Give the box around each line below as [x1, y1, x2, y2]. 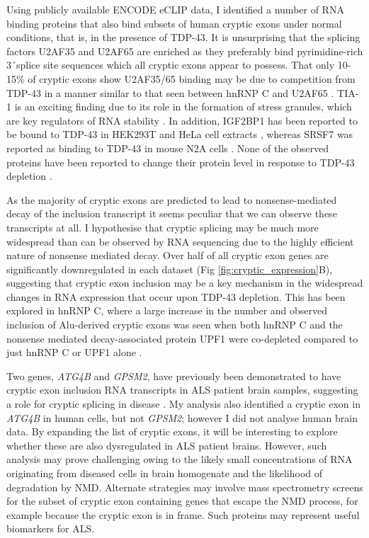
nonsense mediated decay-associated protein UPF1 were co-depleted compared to [6, 331, 358, 345]
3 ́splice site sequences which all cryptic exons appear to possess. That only [6, 57, 335, 72]
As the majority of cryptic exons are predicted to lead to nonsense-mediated [6, 192, 337, 207]
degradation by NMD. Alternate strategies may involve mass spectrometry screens [6, 479, 363, 494]
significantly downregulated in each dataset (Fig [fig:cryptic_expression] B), [6, 261, 333, 276]
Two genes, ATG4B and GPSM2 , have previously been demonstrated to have [6, 368, 341, 383]
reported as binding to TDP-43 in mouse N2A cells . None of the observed [6, 140, 329, 155]
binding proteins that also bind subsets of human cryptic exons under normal [6, 16, 342, 30]
